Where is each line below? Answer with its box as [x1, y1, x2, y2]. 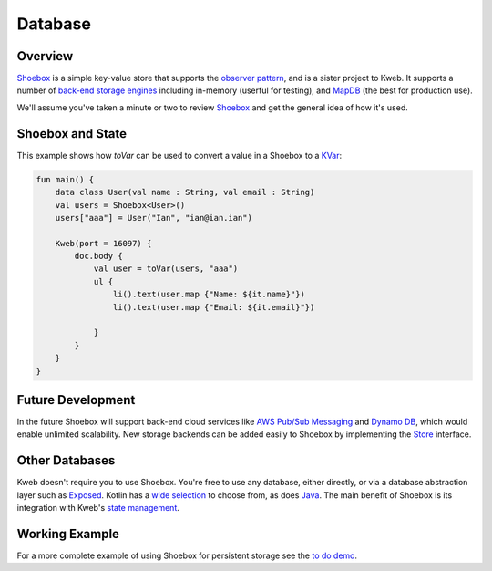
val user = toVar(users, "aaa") [93, 264, 239, 274]
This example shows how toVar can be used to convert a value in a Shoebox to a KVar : [16, 150, 343, 161]
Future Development [16, 392, 136, 408]
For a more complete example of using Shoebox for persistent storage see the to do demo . [16, 550, 358, 561]
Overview [16, 48, 74, 64]
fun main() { [36, 174, 95, 184]
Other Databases [16, 452, 116, 469]
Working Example [16, 525, 120, 542]
